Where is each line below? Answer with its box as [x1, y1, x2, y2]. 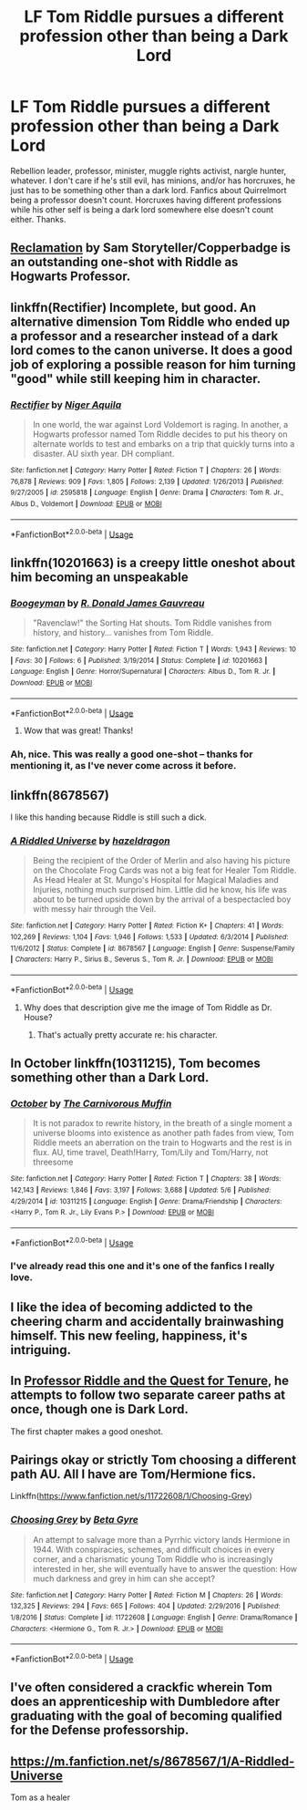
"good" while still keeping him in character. [10, 371, 261, 387]
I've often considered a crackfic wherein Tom [10, 1680, 272, 1695]
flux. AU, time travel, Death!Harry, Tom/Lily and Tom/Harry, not [32, 1147, 269, 1158]
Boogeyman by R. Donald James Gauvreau [10, 596, 205, 609]
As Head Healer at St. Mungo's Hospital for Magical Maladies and [32, 874, 279, 885]
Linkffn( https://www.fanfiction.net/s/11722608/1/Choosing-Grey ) [10, 1491, 253, 1502]
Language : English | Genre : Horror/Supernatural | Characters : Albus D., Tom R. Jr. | [10, 667, 276, 677]
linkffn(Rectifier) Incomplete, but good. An [10, 299, 257, 315]
